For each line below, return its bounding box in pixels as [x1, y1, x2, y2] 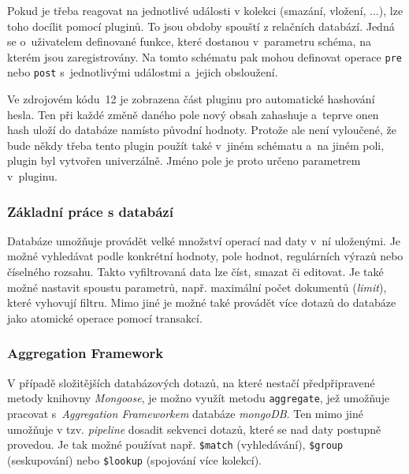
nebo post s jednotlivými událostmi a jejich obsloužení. [7, 64, 278, 80]
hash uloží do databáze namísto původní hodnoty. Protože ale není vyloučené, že [7, 121, 396, 138]
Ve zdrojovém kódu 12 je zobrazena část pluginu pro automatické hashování [7, 91, 375, 107]
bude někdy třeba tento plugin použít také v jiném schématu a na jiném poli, [7, 136, 385, 153]
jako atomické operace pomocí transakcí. [7, 309, 203, 326]
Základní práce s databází [7, 201, 173, 221]
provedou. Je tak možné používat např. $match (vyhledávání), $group [7, 436, 344, 453]
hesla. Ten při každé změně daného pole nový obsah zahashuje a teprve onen [7, 106, 379, 122]
